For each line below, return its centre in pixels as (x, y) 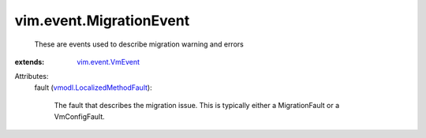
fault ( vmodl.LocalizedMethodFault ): (93, 88)
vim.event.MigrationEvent (102, 21)
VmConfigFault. (80, 116)
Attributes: (32, 76)
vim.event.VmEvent (108, 62)
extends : (30, 62)
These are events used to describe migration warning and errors (139, 44)
